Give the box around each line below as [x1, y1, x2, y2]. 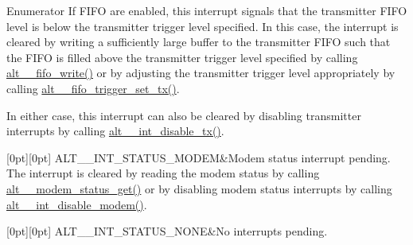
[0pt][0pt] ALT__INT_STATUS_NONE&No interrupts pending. [6, 223, 328, 239]
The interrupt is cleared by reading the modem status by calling [6, 165, 320, 181]
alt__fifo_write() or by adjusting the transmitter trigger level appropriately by [6, 64, 395, 81]
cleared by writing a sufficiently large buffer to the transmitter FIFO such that [6, 33, 391, 50]
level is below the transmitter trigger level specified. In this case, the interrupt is [6, 17, 399, 34]
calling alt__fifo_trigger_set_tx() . [6, 80, 180, 96]
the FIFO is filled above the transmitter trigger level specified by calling [6, 49, 358, 65]
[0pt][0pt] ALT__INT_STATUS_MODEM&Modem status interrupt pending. [6, 149, 391, 165]
